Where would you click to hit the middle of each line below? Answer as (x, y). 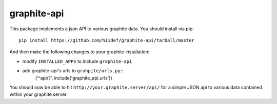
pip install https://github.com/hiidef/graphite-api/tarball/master (106, 40)
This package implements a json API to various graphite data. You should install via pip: (102, 29)
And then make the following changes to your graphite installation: (80, 52)
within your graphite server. (38, 94)
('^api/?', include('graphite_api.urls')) (74, 78)
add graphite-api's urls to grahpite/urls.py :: (73, 71)
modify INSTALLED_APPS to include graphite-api (77, 61)
